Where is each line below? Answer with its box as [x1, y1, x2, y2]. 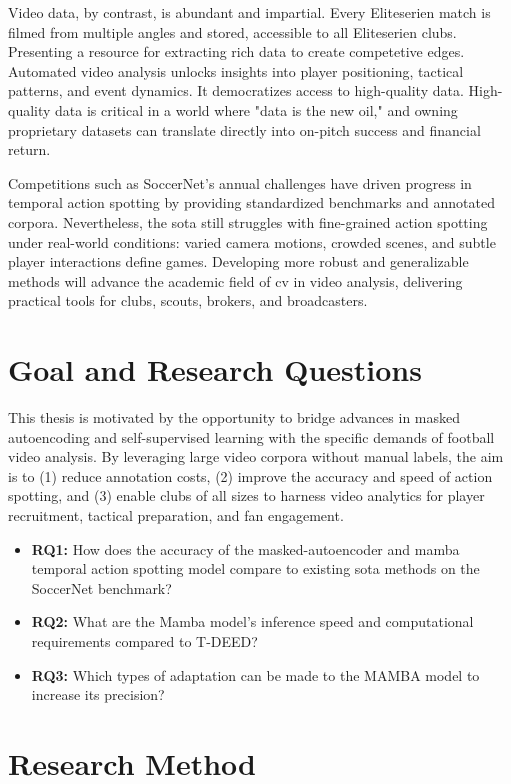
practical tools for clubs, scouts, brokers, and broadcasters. [8, 290, 368, 311]
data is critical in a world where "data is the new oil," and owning [55, 99, 458, 120]
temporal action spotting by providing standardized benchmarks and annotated [8, 192, 495, 213]
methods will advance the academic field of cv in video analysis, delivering [8, 270, 463, 291]
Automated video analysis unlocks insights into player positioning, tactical [8, 60, 464, 81]
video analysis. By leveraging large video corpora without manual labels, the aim [8, 446, 504, 467]
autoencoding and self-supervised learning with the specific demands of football [8, 426, 495, 447]
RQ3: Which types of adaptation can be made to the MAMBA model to [31, 664, 480, 685]
